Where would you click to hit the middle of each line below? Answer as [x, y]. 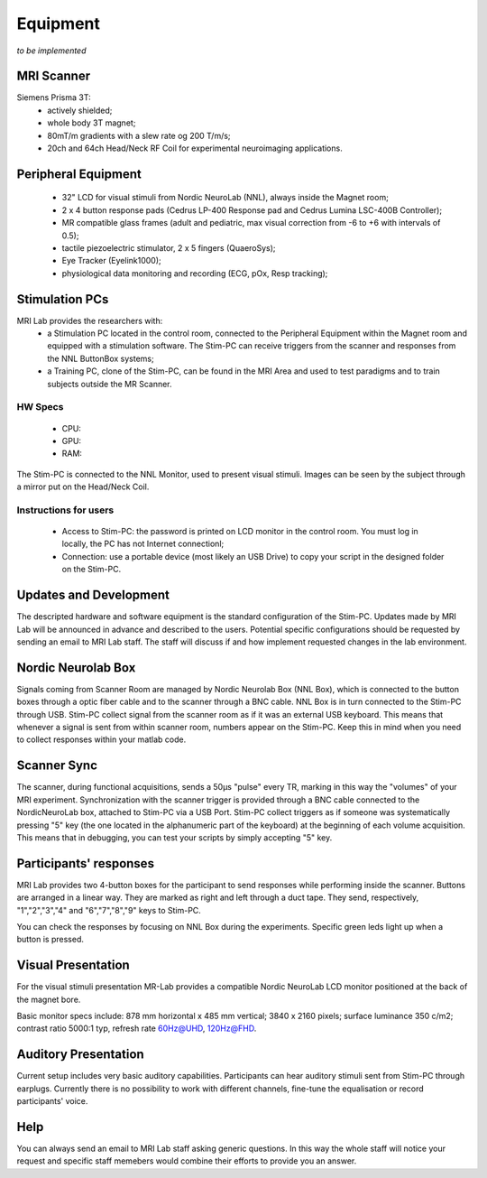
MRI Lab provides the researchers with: [90, 320]
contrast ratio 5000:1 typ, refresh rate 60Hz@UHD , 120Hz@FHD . [137, 1028]
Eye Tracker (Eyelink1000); [111, 261]
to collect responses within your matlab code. [101, 739]
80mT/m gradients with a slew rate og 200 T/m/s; [139, 135]
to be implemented [51, 51]
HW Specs [40, 407]
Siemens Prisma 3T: [54, 97]
